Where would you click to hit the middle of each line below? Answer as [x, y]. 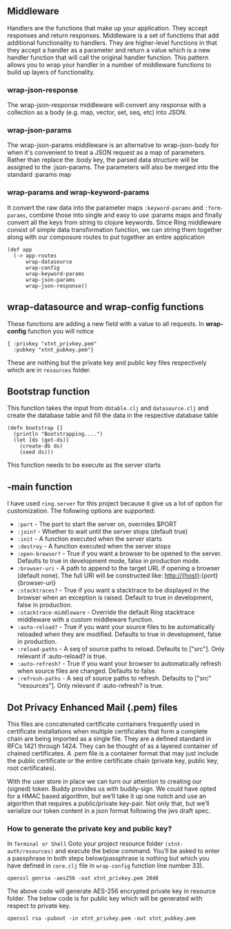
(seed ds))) [37, 452]
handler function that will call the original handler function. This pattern [108, 57]
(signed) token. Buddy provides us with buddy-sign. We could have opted [112, 788]
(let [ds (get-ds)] [41, 440]
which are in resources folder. [49, 370]
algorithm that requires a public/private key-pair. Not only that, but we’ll [108, 803]
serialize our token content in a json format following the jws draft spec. [109, 810]
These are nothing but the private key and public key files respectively [107, 363]
